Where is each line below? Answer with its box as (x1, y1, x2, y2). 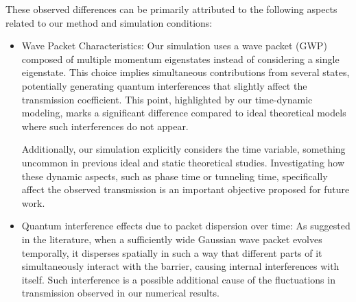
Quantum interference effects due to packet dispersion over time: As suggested (21, 218, 351, 233)
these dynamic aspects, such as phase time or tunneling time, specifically (21, 168, 328, 183)
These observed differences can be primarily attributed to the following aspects (5, 2, 337, 16)
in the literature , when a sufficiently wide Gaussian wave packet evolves (21, 231, 322, 246)
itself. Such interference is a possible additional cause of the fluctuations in (21, 272, 335, 286)
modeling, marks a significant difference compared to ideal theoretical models (21, 105, 346, 120)
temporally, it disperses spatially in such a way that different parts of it (21, 245, 322, 260)
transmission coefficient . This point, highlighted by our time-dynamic (21, 92, 313, 106)
